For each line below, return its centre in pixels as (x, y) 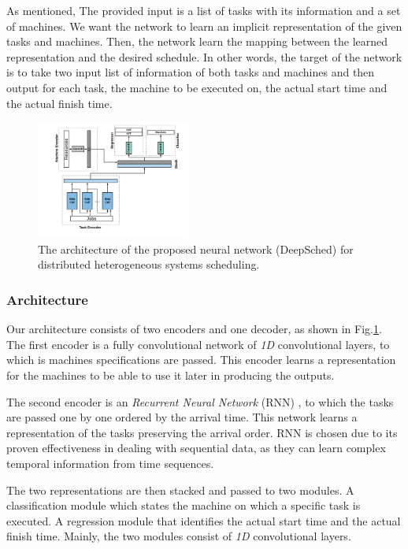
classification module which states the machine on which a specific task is (184, 505)
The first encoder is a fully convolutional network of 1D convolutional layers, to (198, 344)
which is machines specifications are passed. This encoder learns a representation (201, 360)
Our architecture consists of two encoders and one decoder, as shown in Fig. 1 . (194, 329)
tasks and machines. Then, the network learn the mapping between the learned (197, 41)
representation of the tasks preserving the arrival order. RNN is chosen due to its (202, 432)
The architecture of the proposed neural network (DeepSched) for (196, 249)
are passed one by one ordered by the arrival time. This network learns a (182, 417)
